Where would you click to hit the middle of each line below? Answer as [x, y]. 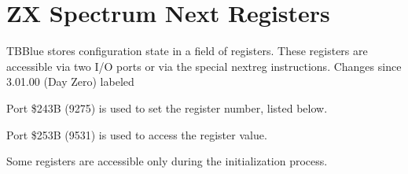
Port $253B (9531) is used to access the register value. [137, 134]
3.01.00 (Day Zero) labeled [70, 81]
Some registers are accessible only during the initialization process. [167, 161]
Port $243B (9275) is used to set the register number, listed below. [167, 107]
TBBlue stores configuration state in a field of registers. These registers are [187, 51]
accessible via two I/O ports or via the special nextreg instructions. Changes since [204, 66]
